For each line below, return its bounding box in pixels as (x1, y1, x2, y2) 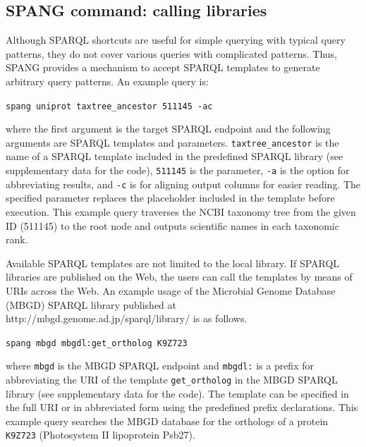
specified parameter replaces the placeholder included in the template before (6, 190, 335, 205)
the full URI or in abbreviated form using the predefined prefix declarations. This (6, 400, 358, 415)
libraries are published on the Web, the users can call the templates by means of (6, 269, 353, 284)
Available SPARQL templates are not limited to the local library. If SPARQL (6, 255, 340, 270)
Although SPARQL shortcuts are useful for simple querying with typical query (6, 32, 346, 47)
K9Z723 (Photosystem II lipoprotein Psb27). (6, 427, 195, 442)
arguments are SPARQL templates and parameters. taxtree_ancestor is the (6, 135, 339, 149)
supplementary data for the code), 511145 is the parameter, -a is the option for (6, 163, 350, 178)
